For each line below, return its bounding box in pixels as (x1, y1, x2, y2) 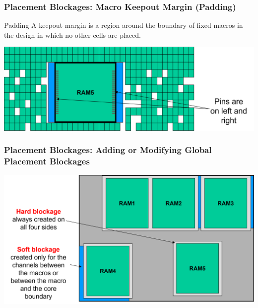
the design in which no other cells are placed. (4, 29, 141, 40)
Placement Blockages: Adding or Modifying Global (4, 144, 212, 156)
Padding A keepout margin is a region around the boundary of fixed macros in (4, 20, 243, 30)
